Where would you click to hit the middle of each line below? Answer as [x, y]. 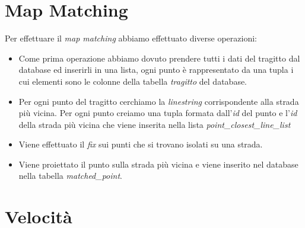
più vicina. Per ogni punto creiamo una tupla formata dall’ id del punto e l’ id [158, 113]
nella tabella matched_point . [70, 176]
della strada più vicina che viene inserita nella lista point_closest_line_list [155, 124]
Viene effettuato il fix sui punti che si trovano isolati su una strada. [141, 144]
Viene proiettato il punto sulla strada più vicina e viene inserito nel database [158, 164]
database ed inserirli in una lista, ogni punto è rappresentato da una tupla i [156, 70]
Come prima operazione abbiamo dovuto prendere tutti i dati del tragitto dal [159, 58]
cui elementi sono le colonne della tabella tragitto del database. [133, 81]
